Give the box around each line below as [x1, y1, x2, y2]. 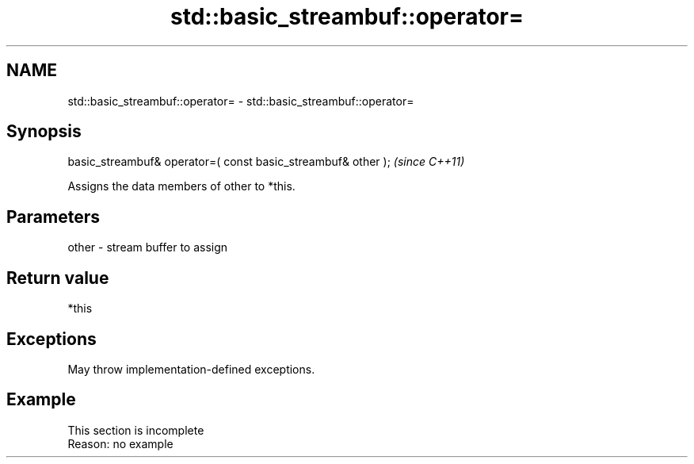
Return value [6, 267, 109, 288]
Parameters [6, 206, 100, 227]
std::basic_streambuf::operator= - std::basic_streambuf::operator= [67, 94, 414, 108]
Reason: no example [67, 436, 173, 451]
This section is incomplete [67, 423, 204, 437]
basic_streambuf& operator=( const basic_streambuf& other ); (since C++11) [67, 155, 465, 169]
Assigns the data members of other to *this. [67, 179, 296, 194]
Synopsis [6, 121, 82, 142]
